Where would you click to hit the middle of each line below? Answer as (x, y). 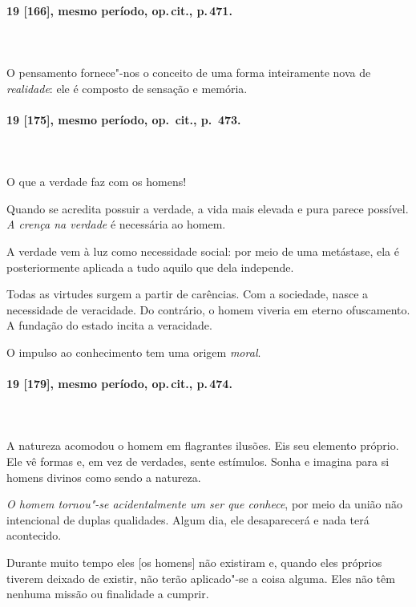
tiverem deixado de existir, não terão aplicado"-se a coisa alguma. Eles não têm (201, 578)
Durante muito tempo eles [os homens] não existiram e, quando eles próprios (194, 562)
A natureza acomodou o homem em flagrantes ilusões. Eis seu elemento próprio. (203, 445)
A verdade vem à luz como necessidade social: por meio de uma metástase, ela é (203, 251)
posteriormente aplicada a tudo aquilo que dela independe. (150, 267)
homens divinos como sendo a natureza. (104, 477)
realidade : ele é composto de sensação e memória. (127, 88)
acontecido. (34, 535)
